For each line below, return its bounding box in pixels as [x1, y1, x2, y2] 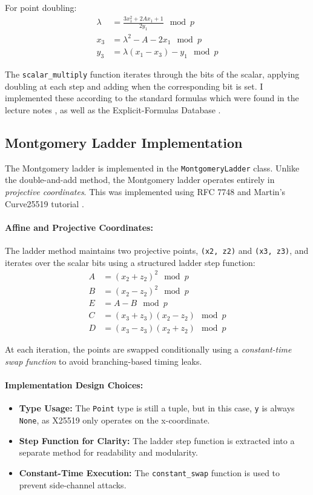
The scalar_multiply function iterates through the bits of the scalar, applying [5, 68, 300, 81]
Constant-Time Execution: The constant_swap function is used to [19, 466, 280, 479]
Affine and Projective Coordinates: [5, 221, 153, 233]
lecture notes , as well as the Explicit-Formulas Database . [5, 103, 221, 116]
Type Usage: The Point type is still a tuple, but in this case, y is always [19, 402, 295, 414]
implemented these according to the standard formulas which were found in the [5, 91, 299, 104]
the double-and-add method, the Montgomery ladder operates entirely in [5, 173, 275, 186]
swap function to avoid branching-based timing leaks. [5, 354, 202, 367]
